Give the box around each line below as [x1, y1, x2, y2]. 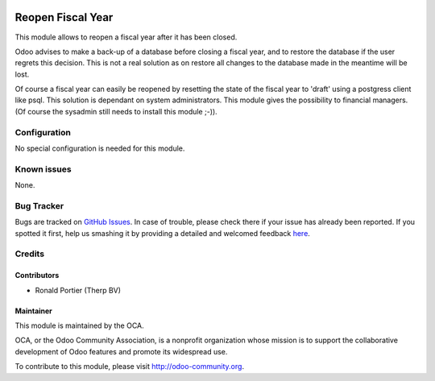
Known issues [14, 164, 72, 175]
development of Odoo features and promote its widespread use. [14, 346, 228, 356]
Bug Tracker [14, 200, 64, 211]
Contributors [14, 271, 60, 280]
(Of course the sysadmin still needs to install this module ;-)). [14, 106, 217, 116]
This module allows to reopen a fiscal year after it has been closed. [14, 32, 238, 42]
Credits [14, 248, 44, 259]
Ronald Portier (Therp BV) [35, 285, 121, 295]
